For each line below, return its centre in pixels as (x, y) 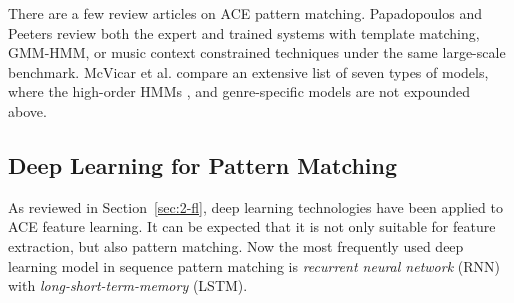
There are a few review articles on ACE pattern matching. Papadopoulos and (245, 13)
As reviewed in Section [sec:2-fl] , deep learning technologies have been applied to (255, 206)
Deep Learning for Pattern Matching (203, 164)
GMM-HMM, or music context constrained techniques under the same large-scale (257, 52)
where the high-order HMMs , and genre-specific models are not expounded (239, 91)
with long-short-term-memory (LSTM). (128, 285)
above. (27, 110)
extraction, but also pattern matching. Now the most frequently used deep (236, 245)
